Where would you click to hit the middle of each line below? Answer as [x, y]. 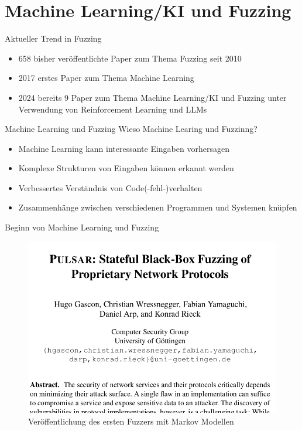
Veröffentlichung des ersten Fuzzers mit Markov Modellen [131, 421]
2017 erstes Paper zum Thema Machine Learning [106, 78]
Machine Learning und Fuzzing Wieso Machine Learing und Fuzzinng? [131, 129]
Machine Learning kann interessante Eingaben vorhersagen [124, 148]
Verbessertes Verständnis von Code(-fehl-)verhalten [110, 187]
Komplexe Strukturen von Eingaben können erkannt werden [126, 168]
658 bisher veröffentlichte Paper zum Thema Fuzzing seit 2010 [130, 58]
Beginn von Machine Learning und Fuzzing [82, 227]
